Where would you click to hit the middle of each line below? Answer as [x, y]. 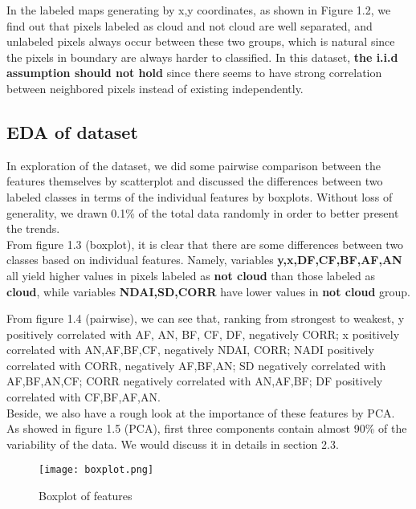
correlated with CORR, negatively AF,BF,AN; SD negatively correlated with [196, 365]
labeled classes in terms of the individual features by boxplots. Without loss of [200, 196]
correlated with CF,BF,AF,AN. [84, 397]
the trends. [33, 228]
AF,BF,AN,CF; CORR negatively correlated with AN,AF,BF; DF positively [195, 381]
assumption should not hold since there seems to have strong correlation [194, 73]
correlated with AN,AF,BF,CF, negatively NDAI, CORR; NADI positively [190, 350]
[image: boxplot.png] [96, 470]
